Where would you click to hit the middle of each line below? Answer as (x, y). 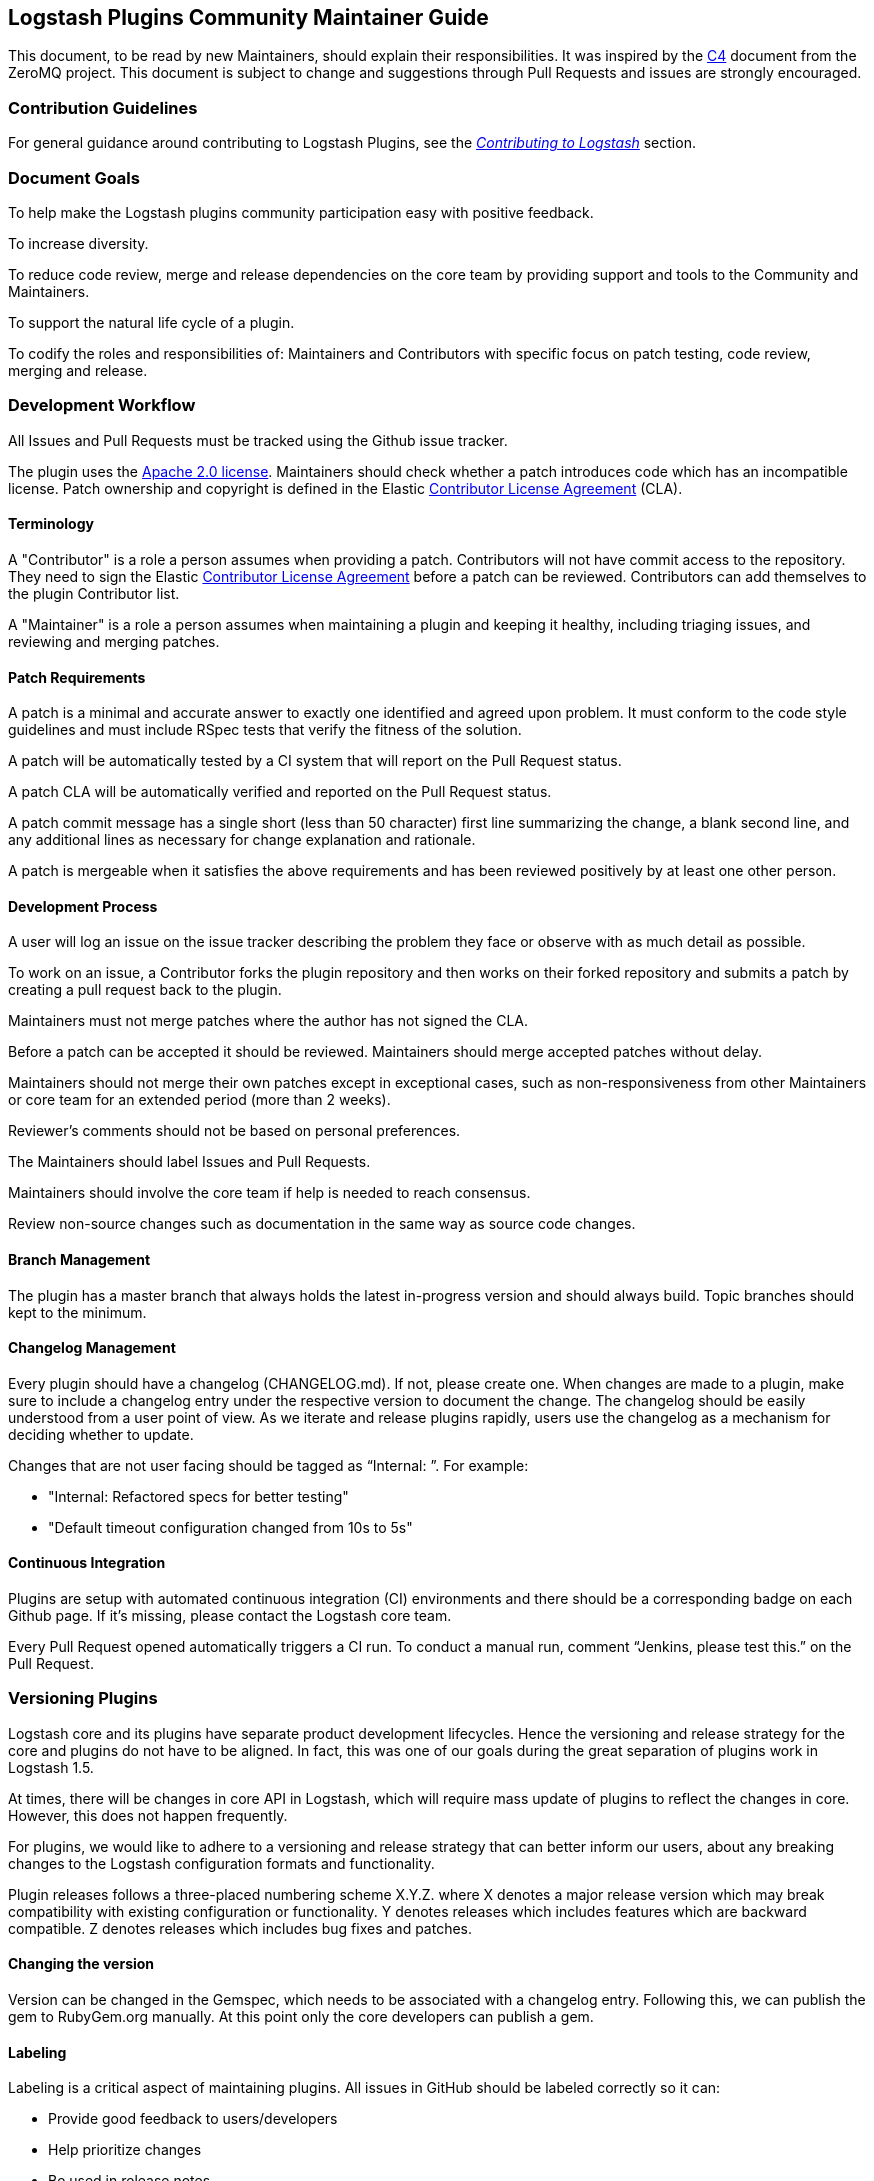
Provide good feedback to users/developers (193, 2119)
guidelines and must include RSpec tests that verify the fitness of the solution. (265, 730)
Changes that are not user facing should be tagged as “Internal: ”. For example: (268, 1465)
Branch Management (79, 1259)
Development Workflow (102, 405)
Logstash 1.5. (51, 1767)
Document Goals (74, 177)
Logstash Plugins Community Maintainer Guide (248, 17)
